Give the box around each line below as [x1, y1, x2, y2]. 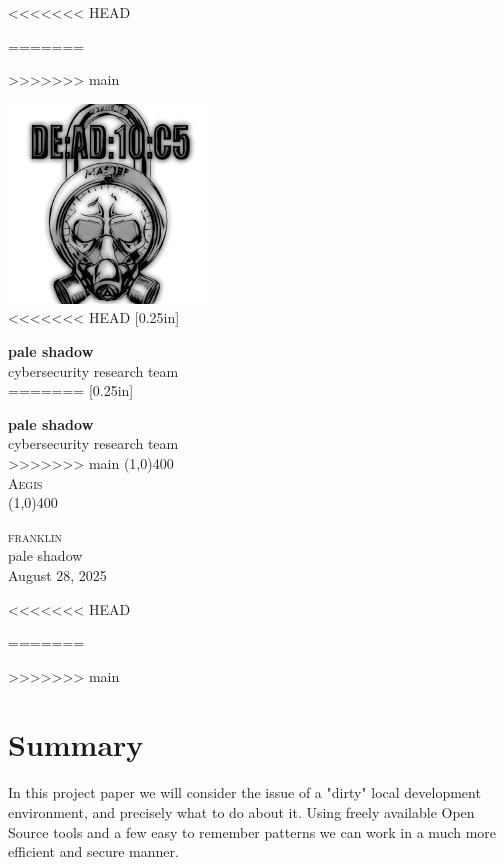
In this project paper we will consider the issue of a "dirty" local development [8, 782, 481, 803]
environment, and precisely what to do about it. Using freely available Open [8, 802, 475, 822]
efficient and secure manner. [8, 841, 179, 862]
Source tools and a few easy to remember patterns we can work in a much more [8, 821, 497, 842]
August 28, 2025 [8, 564, 107, 585]
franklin [8, 525, 63, 546]
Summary [8, 724, 144, 765]
